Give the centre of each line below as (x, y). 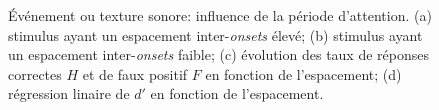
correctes (35, 73)
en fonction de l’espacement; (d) (303, 73)
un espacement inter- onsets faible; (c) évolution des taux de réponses (218, 54)
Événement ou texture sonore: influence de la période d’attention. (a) (220, 15)
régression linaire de (69, 93)
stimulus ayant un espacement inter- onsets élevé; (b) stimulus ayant (215, 34)
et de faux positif (135, 73)
